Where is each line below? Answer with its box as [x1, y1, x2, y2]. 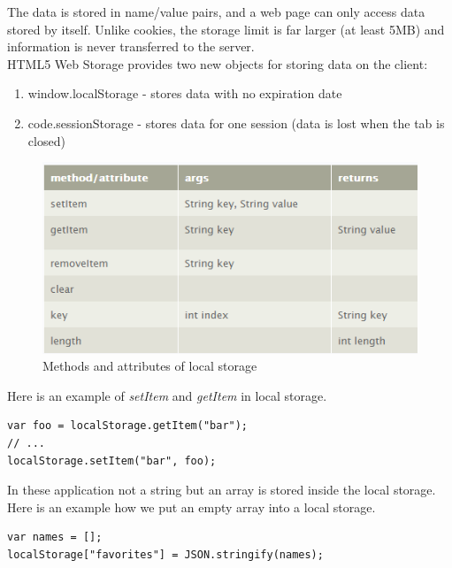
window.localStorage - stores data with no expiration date [27, 84, 342, 103]
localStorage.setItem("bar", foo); [7, 454, 217, 467]
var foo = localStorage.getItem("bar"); [7, 419, 249, 433]
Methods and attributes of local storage [42, 357, 257, 375]
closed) [27, 131, 65, 150]
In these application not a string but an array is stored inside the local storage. [7, 480, 436, 499]
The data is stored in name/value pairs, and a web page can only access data [7, 3, 425, 20]
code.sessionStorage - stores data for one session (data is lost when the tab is [27, 113, 445, 132]
